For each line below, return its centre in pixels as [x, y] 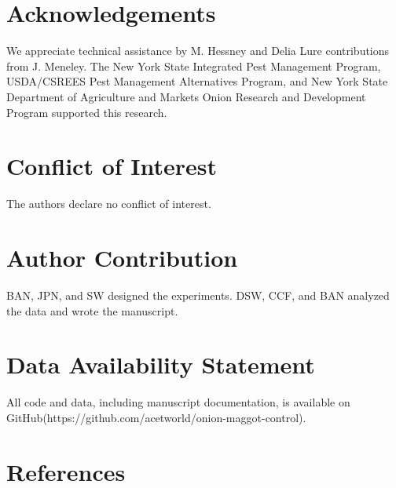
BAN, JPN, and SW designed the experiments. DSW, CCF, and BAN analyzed [198, 295]
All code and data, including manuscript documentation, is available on [178, 402]
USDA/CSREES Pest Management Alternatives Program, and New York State [197, 81]
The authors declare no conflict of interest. [109, 204]
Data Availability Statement [161, 364]
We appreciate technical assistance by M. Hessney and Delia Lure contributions [198, 51]
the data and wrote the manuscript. [92, 310]
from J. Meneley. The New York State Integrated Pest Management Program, [194, 66]
